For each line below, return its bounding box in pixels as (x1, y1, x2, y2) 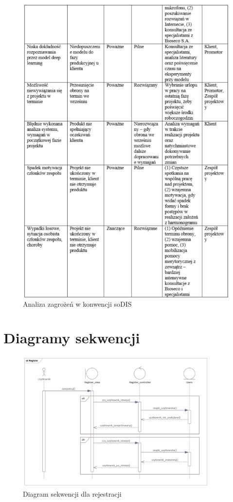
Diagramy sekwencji (3, 328, 140, 348)
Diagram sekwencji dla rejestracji (23, 488, 122, 499)
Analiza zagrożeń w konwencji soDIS (23, 299, 132, 309)
